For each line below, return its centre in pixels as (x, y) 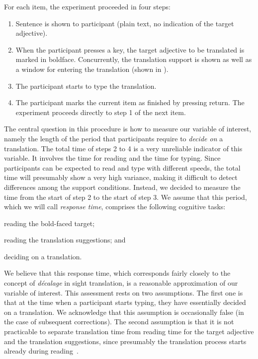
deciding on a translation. (43, 256)
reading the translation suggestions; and (65, 240)
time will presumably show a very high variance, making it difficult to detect (121, 177)
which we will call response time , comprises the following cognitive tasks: (115, 207)
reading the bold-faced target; (49, 223)
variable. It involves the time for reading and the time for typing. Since (112, 158)
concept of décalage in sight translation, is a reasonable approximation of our (121, 283)
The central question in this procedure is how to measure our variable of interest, (128, 129)
